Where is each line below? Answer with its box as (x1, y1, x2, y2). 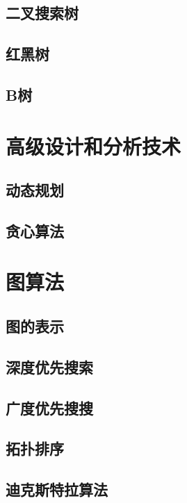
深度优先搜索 (6, 356, 93, 377)
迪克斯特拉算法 (6, 479, 108, 500)
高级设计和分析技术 (6, 131, 181, 160)
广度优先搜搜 (6, 397, 93, 418)
